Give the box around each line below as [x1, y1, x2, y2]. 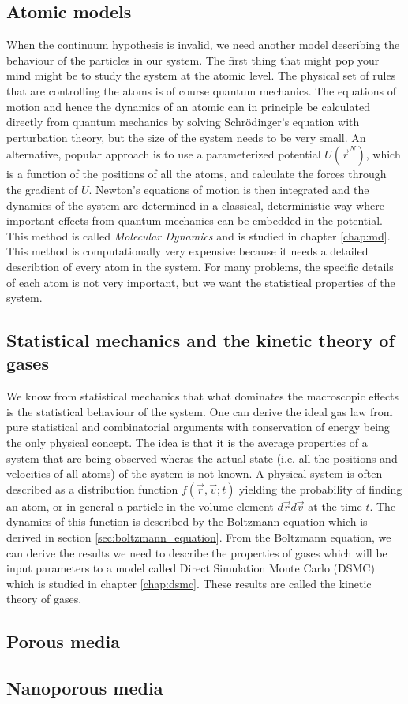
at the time [308, 497, 362, 514]
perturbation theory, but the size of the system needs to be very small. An [6, 129, 366, 145]
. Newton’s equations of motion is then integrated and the [88, 181, 369, 197]
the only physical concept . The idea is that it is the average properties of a [6, 434, 368, 451]
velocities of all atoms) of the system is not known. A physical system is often [6, 465, 383, 482]
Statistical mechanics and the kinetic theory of [6, 328, 395, 352]
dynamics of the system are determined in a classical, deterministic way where [6, 196, 384, 213]
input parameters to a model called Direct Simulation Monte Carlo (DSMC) [6, 560, 375, 576]
